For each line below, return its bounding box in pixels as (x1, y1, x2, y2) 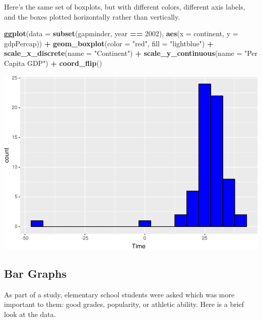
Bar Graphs (4, 265, 67, 281)
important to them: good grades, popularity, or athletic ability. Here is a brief (4, 299, 244, 309)
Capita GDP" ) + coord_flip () (4, 57, 102, 68)
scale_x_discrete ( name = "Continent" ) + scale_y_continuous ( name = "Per (4, 48, 258, 58)
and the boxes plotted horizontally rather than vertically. (4, 11, 180, 22)
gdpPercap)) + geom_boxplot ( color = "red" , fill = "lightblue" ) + (4, 38, 214, 48)
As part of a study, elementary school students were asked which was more (4, 289, 235, 299)
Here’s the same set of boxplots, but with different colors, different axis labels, (4, 2, 245, 12)
